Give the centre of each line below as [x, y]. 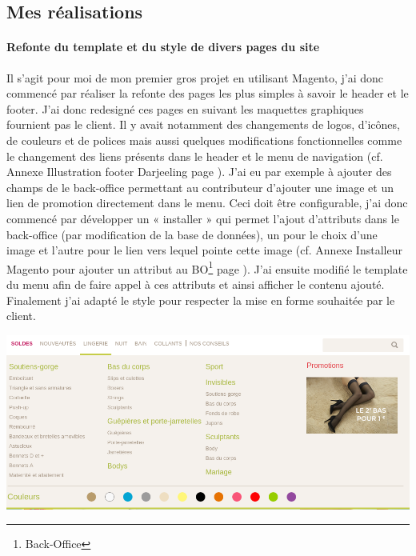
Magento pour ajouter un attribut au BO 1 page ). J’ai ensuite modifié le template [207, 267]
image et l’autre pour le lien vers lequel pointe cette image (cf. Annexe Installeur [204, 250]
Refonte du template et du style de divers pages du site [163, 47]
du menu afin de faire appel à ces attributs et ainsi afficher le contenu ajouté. [196, 284]
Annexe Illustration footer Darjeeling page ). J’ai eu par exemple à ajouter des [199, 172]
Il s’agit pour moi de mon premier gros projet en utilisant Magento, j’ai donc [195, 77]
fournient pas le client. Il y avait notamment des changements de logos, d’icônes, [203, 124]
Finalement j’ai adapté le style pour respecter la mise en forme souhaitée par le [201, 300]
